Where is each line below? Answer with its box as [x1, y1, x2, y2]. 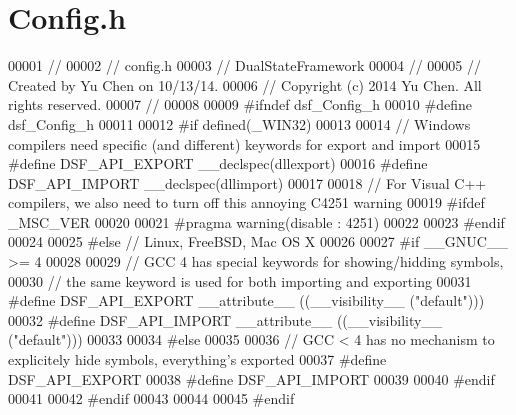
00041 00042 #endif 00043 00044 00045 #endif [8, 388, 295, 409]
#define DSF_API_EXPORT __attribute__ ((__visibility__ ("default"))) [8, 290, 485, 311]
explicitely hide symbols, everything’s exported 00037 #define [8, 349, 387, 370]
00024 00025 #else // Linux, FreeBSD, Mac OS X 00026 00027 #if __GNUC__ [8, 231, 508, 252]
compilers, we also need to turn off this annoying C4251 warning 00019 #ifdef [8, 192, 485, 213]
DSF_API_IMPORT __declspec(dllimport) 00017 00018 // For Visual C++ [8, 172, 487, 193]
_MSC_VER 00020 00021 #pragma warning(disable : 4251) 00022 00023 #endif [8, 211, 505, 232]
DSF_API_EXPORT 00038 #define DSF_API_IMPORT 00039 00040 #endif [8, 368, 495, 389]
